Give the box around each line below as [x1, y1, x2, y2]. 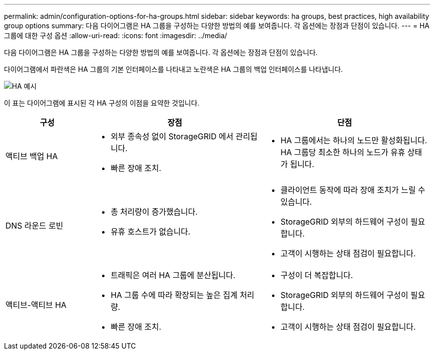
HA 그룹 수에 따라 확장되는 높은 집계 [110, 290, 238, 300]
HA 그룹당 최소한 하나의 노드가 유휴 [280, 147, 405, 157]
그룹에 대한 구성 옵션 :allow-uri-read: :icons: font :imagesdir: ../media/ [4, 31, 227, 40]
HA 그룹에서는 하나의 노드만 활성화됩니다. [280, 135, 427, 145]
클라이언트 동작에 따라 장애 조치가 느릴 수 [280, 185, 426, 195]
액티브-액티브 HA [5, 300, 67, 310]
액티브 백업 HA [5, 151, 58, 161]
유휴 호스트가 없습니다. [110, 227, 191, 236]
